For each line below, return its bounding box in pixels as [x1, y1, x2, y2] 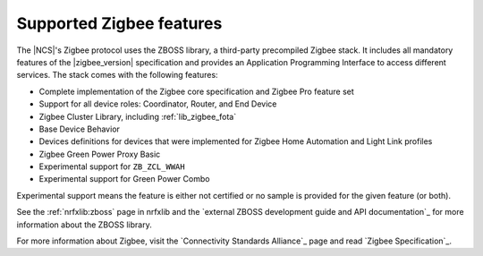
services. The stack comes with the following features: [16, 70, 218, 81]
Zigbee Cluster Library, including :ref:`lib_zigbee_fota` [38, 111, 237, 122]
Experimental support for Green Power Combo [38, 174, 210, 184]
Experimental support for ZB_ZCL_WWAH [38, 161, 185, 172]
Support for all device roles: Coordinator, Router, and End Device [38, 98, 277, 109]
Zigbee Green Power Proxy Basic [38, 149, 161, 159]
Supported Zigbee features [16, 13, 223, 33]
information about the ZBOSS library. [16, 219, 152, 230]
